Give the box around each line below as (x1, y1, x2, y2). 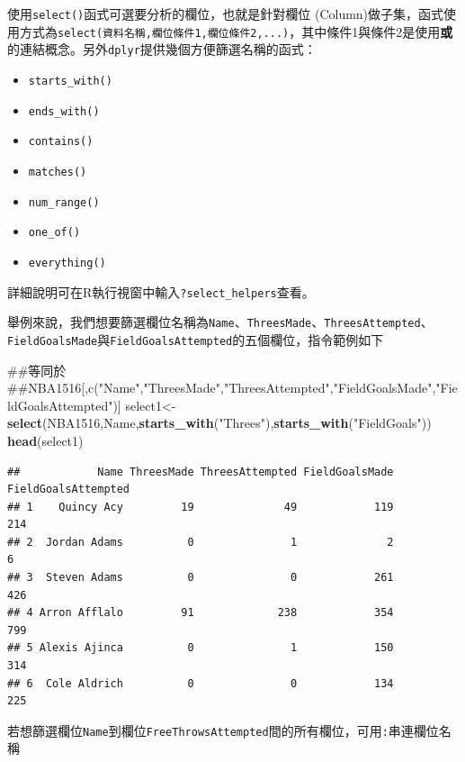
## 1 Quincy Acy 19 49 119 (7, 500, 394, 513)
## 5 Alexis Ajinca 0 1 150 (7, 641, 394, 655)
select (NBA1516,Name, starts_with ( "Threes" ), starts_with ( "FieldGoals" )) (7, 413, 432, 432)
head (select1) (7, 431, 84, 449)
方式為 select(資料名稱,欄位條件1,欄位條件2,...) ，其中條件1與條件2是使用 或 (19, 22, 453, 41)
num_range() (28, 195, 100, 209)
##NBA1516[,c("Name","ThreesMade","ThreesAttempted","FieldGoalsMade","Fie (7, 378, 458, 397)
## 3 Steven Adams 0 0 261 (7, 571, 394, 585)
